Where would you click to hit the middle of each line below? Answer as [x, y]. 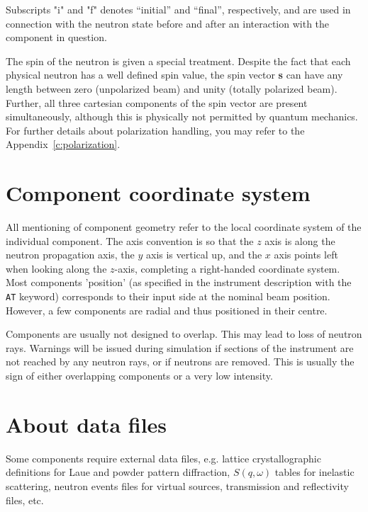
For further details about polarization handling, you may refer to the [155, 130]
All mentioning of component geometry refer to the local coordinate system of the [184, 227]
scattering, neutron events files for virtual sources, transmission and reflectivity [177, 485]
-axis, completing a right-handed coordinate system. [227, 268]
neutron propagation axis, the [70, 255]
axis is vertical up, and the [204, 255]
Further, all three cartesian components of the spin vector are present [157, 102]
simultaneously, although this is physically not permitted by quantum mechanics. [182, 116]
